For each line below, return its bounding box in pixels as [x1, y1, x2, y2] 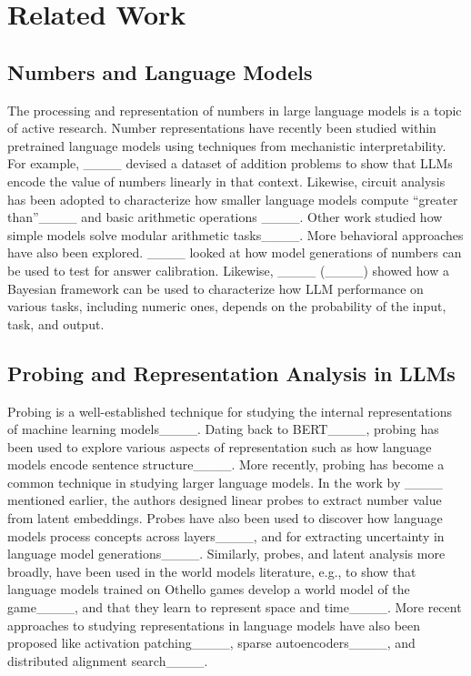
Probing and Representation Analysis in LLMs [7, 358, 456, 387]
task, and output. [7, 314, 105, 333]
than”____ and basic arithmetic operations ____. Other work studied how [7, 207, 443, 227]
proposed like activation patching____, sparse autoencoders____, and [7, 633, 416, 652]
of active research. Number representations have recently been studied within [7, 118, 436, 137]
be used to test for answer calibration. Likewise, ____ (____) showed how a [7, 260, 449, 279]
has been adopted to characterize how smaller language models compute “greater [7, 189, 458, 208]
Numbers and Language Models [7, 57, 313, 86]
